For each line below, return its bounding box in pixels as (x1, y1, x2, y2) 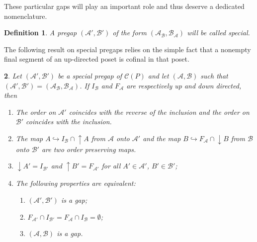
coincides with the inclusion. (26, 116, 112, 127)
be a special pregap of (58, 70, 122, 81)
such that (200, 70, 228, 81)
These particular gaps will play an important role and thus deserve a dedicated (4, 1, 245, 11)
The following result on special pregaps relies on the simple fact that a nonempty (4, 44, 251, 54)
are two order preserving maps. (41, 144, 136, 154)
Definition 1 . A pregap (4, 27, 77, 38)
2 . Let (4, 70, 22, 81)
